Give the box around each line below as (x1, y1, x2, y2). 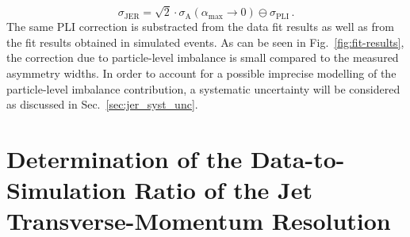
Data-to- (251, 142, 345, 174)
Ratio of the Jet (134, 174, 312, 206)
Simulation (6, 174, 126, 206)
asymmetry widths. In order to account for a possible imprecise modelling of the (6, 64, 397, 81)
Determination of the (6, 142, 243, 174)
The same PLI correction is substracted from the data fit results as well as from (6, 18, 394, 35)
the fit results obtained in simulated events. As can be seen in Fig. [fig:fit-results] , (6, 33, 404, 50)
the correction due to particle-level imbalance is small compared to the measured (6, 49, 399, 66)
